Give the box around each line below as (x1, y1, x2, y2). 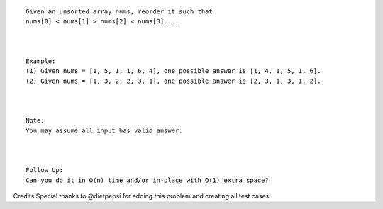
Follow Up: (26, 166, 64, 174)
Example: (26, 57, 56, 65)
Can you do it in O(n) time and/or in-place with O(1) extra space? (26, 176, 269, 184)
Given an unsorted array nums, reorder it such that (26, 8, 213, 16)
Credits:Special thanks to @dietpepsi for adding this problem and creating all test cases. (13, 192, 271, 200)
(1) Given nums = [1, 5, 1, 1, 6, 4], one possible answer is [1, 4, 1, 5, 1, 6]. (26, 67, 321, 75)
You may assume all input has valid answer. (26, 126, 184, 135)
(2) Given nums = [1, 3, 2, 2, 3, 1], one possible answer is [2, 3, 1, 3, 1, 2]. (26, 77, 321, 85)
